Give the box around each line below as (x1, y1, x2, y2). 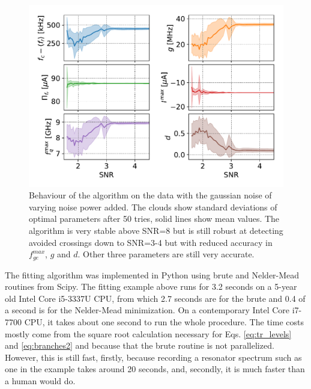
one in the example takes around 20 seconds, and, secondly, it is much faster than (5, 363, 305, 375)
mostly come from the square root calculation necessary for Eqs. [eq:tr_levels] (5, 327, 292, 340)
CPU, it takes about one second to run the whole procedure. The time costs (24, 316, 304, 328)
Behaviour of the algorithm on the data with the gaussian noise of (29, 189, 272, 201)
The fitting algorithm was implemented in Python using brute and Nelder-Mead (5, 268, 300, 281)
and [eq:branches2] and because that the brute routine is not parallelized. (5, 339, 274, 352)
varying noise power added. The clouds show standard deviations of (29, 200, 277, 213)
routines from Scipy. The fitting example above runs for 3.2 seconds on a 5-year (5, 280, 297, 293)
